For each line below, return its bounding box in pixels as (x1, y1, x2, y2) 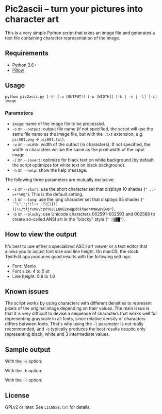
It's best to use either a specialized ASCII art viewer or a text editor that (5, 243, 147, 249)
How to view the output (5, 230, 77, 239)
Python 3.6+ (12, 62, 37, 68)
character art (5, 14, 59, 25)
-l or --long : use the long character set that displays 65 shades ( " (12, 196, 145, 202)
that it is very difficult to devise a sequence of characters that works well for (5, 310, 158, 317)
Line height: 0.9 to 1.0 (12, 273, 55, 279)
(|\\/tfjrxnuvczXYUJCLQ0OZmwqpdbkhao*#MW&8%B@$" (12, 207, 113, 212)
